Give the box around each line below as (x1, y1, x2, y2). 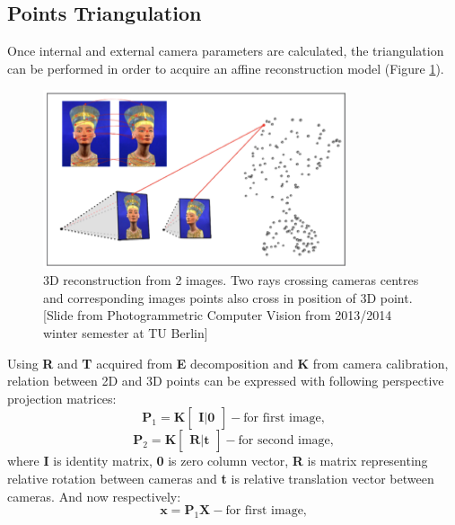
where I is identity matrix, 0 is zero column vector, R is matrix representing (7, 451, 428, 470)
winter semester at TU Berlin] (43, 323, 208, 342)
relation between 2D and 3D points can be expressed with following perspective (7, 371, 444, 390)
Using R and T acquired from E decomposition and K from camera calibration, (7, 353, 449, 372)
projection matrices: (7, 388, 117, 407)
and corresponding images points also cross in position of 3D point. (43, 288, 413, 307)
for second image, (238, 434, 334, 448)
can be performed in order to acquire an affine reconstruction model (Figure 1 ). (7, 58, 444, 77)
